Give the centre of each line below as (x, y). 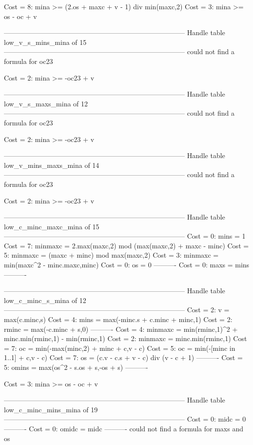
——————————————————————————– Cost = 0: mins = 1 (125, 236)
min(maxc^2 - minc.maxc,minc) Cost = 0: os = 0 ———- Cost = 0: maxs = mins (127, 265)
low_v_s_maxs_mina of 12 (46, 103)
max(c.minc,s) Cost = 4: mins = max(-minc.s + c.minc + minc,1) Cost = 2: (118, 319)
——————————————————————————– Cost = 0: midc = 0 (125, 419)
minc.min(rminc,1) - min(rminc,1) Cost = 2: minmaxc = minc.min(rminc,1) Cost (126, 338)
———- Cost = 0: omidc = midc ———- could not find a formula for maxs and (124, 428)
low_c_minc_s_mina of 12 (45, 300)
